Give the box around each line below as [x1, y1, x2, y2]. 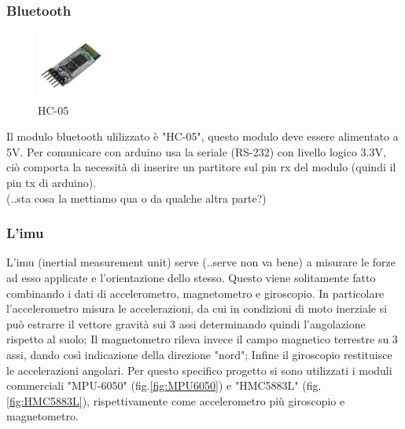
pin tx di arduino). [6, 174, 97, 190]
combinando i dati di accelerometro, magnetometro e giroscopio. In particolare [6, 284, 385, 301]
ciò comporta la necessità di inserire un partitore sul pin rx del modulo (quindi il [6, 159, 396, 175]
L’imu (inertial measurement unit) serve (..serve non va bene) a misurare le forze [6, 254, 396, 270]
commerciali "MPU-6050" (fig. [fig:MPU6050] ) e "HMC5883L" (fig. [6, 377, 322, 394]
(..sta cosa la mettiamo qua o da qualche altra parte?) [6, 189, 267, 206]
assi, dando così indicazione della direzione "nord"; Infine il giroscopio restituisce [6, 346, 392, 362]
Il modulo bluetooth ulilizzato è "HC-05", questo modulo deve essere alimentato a [6, 128, 399, 145]
